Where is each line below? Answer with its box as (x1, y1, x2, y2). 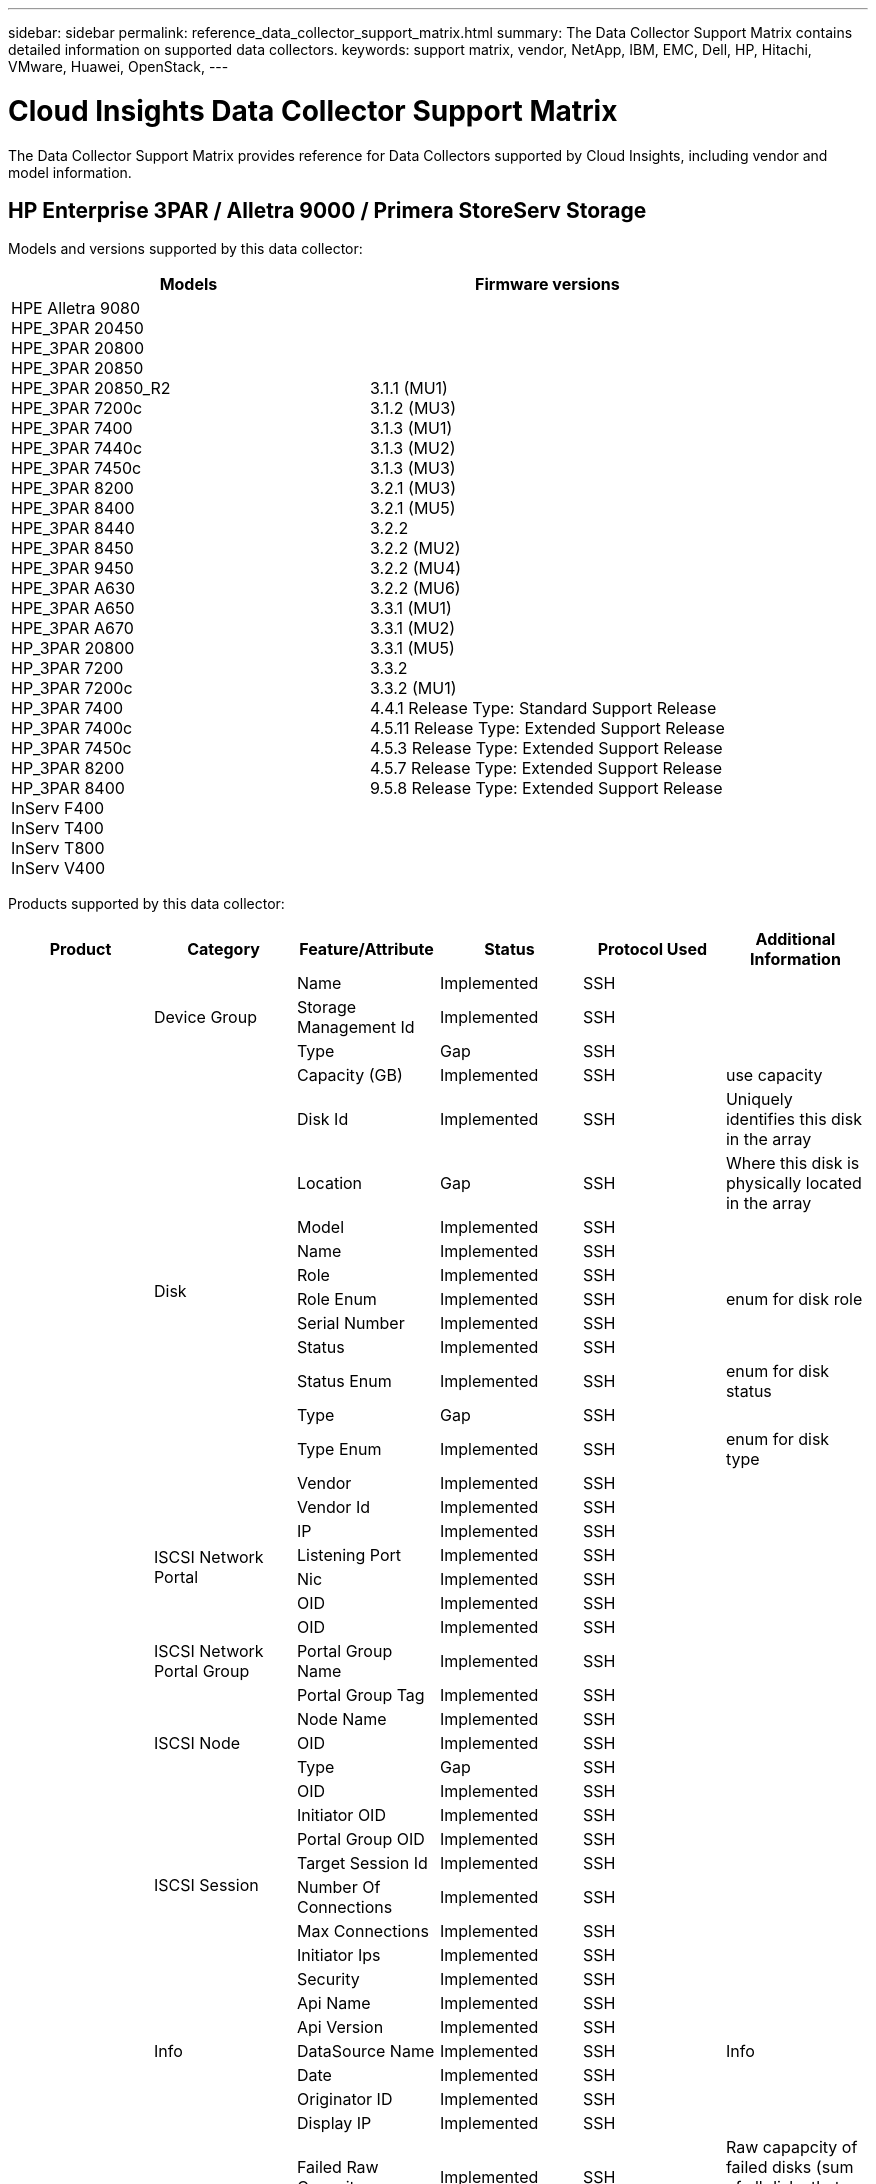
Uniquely (725, 1089, 793, 1110)
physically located (725, 1173, 862, 1194)
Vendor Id (296, 1497, 370, 1518)
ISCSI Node (153, 1733, 241, 1754)
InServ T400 (11, 818, 104, 839)
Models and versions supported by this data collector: (8, 240, 363, 258)
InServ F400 (11, 798, 105, 819)
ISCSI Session (153, 1875, 259, 1896)
